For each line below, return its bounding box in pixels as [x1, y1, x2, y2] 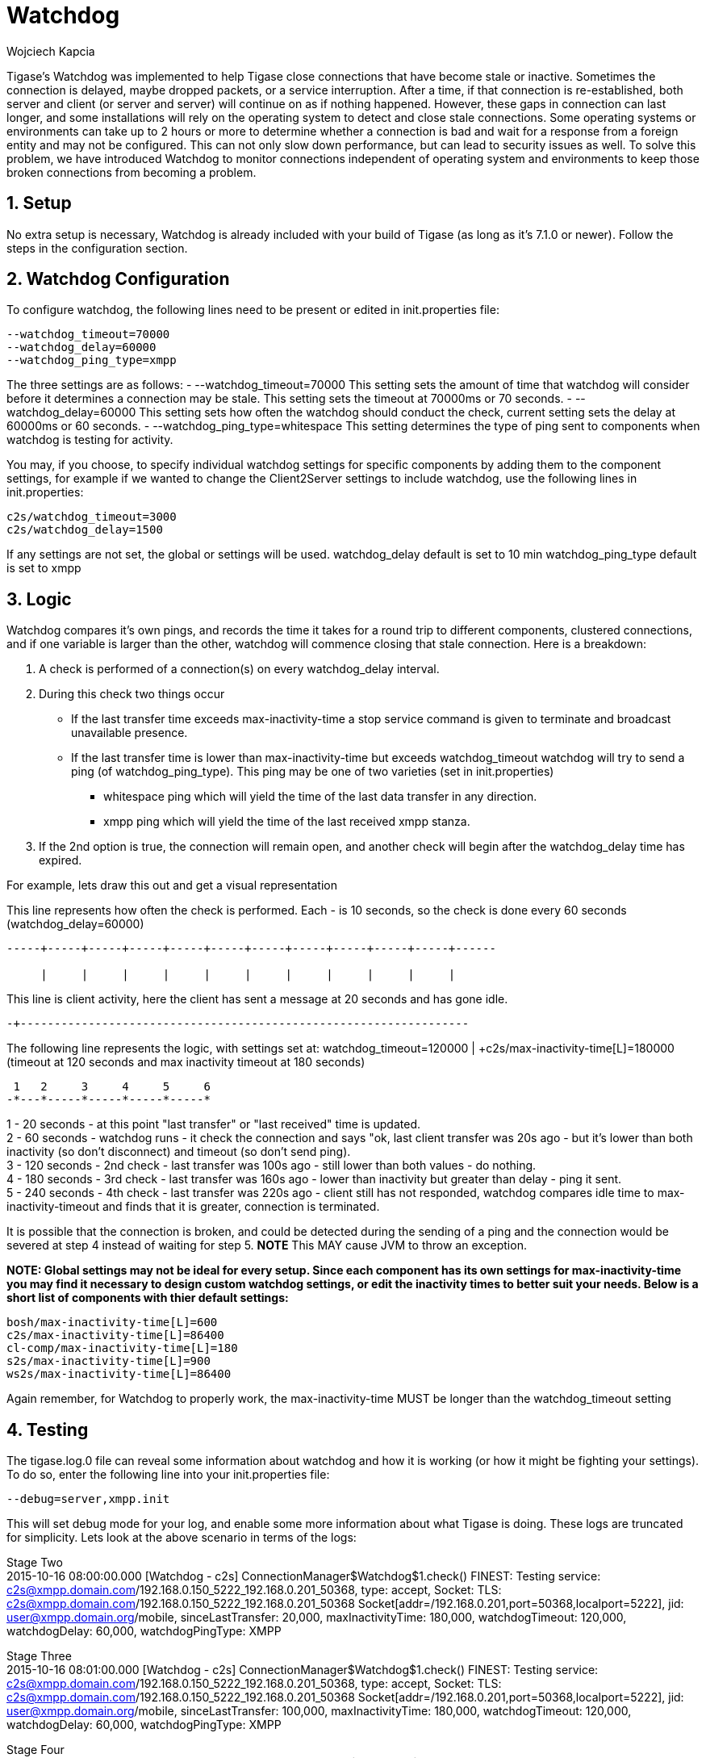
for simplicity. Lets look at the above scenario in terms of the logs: [6, 1530, 357, 1545]
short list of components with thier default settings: [6, 1291, 289, 1305]
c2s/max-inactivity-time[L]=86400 [6, 1329, 224, 1342]
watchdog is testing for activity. [6, 433, 173, 447]
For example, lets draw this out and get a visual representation [6, 878, 337, 893]
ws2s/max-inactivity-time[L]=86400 [6, 1367, 232, 1381]
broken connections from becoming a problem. [6, 165, 257, 179]
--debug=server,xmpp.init [6, 1492, 170, 1506]
